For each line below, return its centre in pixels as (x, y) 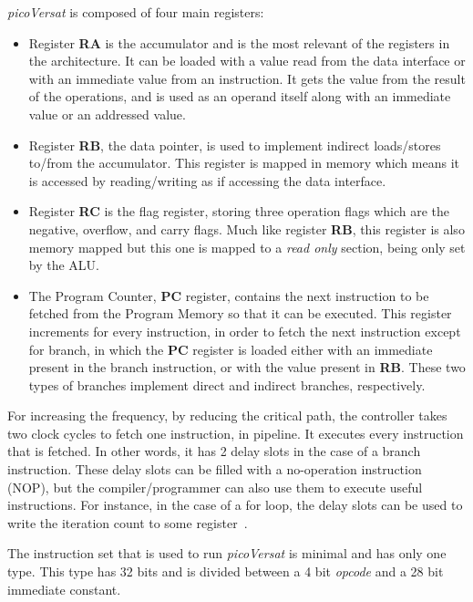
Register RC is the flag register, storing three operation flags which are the (239, 211)
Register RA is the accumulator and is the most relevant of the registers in (239, 42)
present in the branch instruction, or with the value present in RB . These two (247, 367)
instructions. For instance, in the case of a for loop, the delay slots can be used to (235, 505)
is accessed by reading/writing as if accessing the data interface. (207, 180)
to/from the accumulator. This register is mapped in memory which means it (244, 163)
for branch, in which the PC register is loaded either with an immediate (231, 349)
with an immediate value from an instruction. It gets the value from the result (247, 78)
